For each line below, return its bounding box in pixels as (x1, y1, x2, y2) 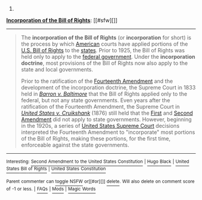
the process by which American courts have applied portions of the (20, 40, 188, 47)
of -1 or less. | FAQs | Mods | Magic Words (6, 186, 96, 192)
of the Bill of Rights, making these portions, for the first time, (20, 135, 171, 142)
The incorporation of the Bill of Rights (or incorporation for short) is (20, 34, 191, 41)
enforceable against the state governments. (20, 141, 129, 148)
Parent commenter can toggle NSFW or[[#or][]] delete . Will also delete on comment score (6, 178, 195, 185)
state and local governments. (20, 66, 93, 73)
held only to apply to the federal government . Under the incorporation (20, 53, 195, 60)
